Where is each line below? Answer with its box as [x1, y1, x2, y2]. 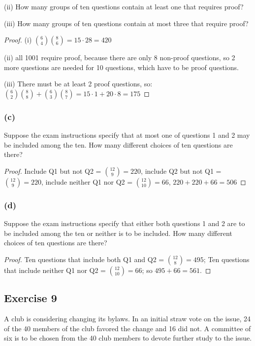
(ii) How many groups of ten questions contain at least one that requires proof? [4, 1, 244, 11]
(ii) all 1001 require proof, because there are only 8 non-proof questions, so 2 [4, 52, 235, 63]
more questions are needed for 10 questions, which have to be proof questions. [4, 62, 239, 72]
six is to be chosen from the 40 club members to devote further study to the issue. [4, 333, 252, 343]
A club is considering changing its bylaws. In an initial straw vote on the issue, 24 [4, 313, 251, 324]
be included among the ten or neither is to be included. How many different [4, 228, 232, 238]
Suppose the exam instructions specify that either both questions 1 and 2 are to [4, 218, 245, 229]
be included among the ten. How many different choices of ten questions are [4, 139, 233, 150]
